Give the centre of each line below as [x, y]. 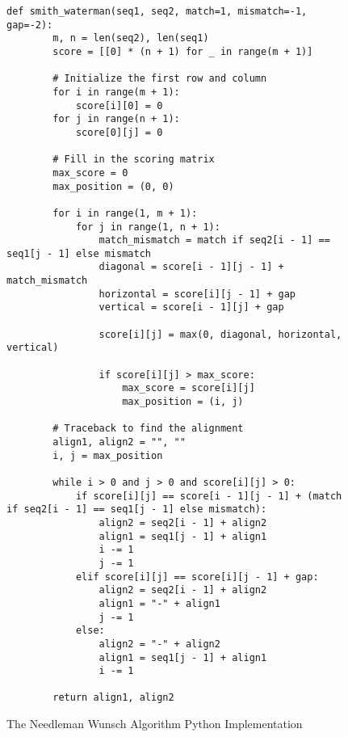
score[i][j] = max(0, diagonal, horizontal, [220, 334]
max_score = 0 [90, 173]
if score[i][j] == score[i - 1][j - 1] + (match [209, 496]
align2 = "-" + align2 [159, 644]
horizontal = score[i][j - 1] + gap [197, 294]
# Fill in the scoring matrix [134, 160]
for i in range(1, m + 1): [125, 213]
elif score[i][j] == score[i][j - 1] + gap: [197, 577]
